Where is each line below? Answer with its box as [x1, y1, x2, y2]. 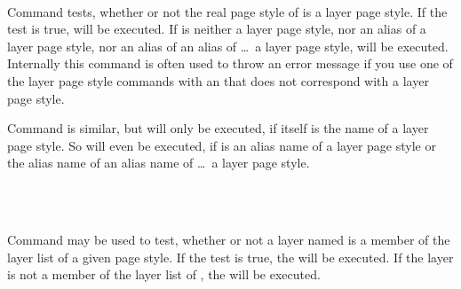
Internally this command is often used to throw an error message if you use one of [7, 54, 453, 73]
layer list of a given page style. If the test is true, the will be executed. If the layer [7, 247, 454, 266]
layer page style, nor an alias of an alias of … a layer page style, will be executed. [7, 36, 449, 55]
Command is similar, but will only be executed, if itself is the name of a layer [7, 119, 429, 137]
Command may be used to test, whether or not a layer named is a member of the [7, 230, 450, 249]
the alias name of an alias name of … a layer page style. [7, 153, 310, 172]
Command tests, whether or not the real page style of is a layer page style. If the [7, 2, 448, 20]
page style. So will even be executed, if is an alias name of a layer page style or [7, 136, 436, 154]
